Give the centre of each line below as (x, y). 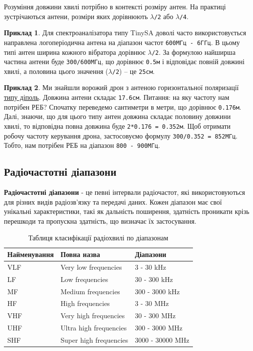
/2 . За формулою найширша (194, 52)
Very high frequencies (93, 316)
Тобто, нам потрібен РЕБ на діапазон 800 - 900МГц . (82, 145)
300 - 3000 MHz (159, 328)
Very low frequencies (91, 267)
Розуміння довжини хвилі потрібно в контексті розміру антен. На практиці (115, 6)
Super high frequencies (95, 340)
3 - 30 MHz (152, 303)
